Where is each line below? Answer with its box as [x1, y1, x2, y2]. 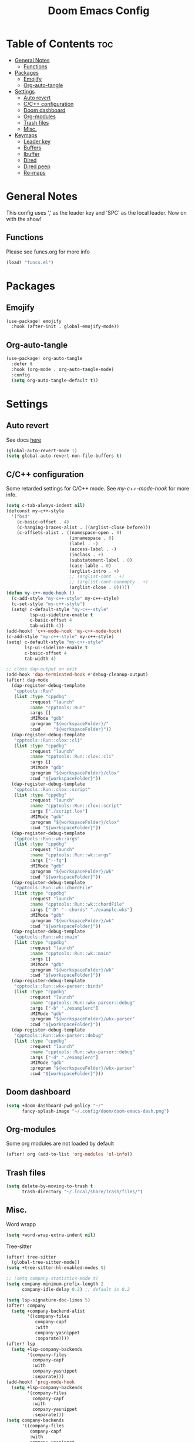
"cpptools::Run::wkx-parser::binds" [14, 983, 104, 989]
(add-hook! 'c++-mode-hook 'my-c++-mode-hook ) [6, 628, 122, 635]
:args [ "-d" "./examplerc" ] [29, 1054, 99, 1060]
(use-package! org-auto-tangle [6, 356, 83, 362]
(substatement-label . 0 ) [69, 557, 133, 563]
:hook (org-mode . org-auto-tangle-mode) [11, 366, 115, 372]
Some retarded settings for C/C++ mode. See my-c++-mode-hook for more [6, 485, 190, 492]
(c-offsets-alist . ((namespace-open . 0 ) [16, 530, 122, 536]
